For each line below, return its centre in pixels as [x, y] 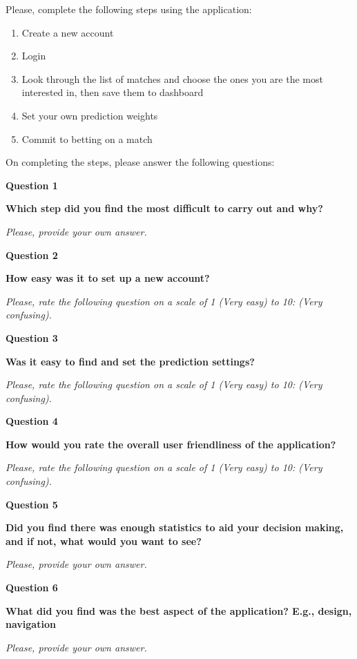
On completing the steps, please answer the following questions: [140, 162]
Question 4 [32, 421]
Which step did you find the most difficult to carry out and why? [164, 208]
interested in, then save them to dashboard [113, 92]
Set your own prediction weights [90, 115]
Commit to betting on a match [87, 139]
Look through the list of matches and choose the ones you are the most [172, 78]
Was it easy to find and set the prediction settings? [130, 361]
